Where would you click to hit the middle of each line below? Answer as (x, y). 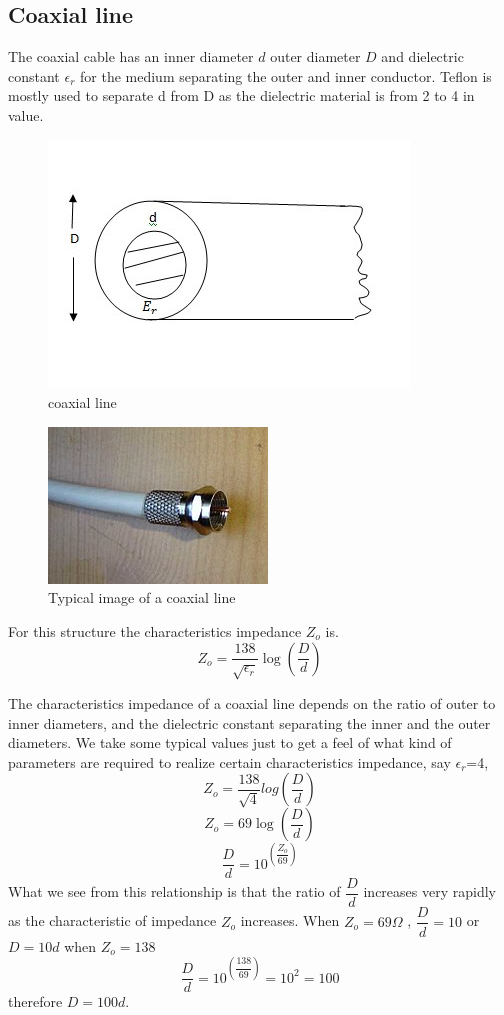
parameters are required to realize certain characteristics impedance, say (229, 761)
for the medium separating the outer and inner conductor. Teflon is (286, 75)
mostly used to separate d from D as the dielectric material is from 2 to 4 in (241, 95)
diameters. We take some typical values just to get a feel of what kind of (230, 742)
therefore (35, 1001)
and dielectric (422, 56)
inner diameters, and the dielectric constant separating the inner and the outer (249, 722)
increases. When (290, 920)
